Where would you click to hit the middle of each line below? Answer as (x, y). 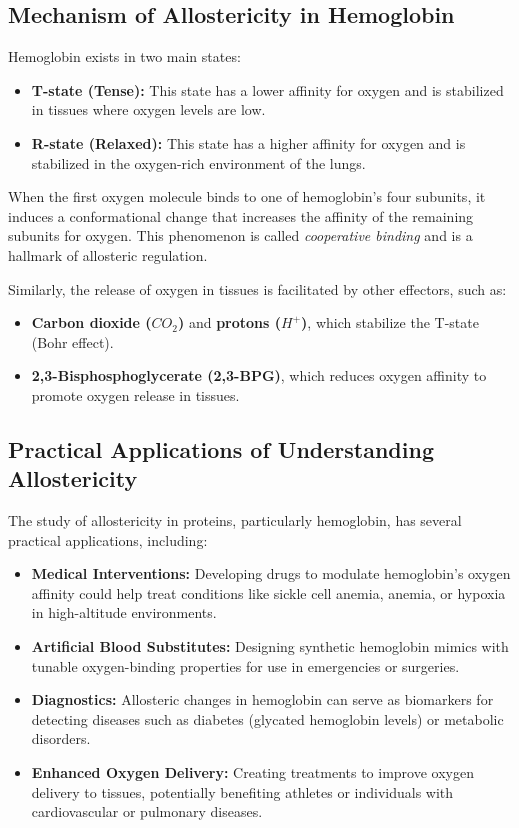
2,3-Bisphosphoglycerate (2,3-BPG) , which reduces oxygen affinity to (259, 375)
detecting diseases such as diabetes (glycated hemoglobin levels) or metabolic (267, 718)
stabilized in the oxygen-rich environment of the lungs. (198, 162)
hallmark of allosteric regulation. (108, 254)
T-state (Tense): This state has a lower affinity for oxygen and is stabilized (267, 89)
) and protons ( (229, 322)
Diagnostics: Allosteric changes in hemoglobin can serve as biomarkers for (262, 699)
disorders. (61, 738)
